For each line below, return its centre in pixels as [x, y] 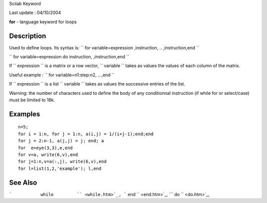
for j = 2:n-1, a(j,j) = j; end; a [61, 141]
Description [28, 36]
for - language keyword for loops [43, 22]
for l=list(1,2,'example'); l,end [60, 168]
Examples [25, 114]
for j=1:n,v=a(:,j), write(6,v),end [62, 162]
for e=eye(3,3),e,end [45, 148]
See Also [23, 183]
